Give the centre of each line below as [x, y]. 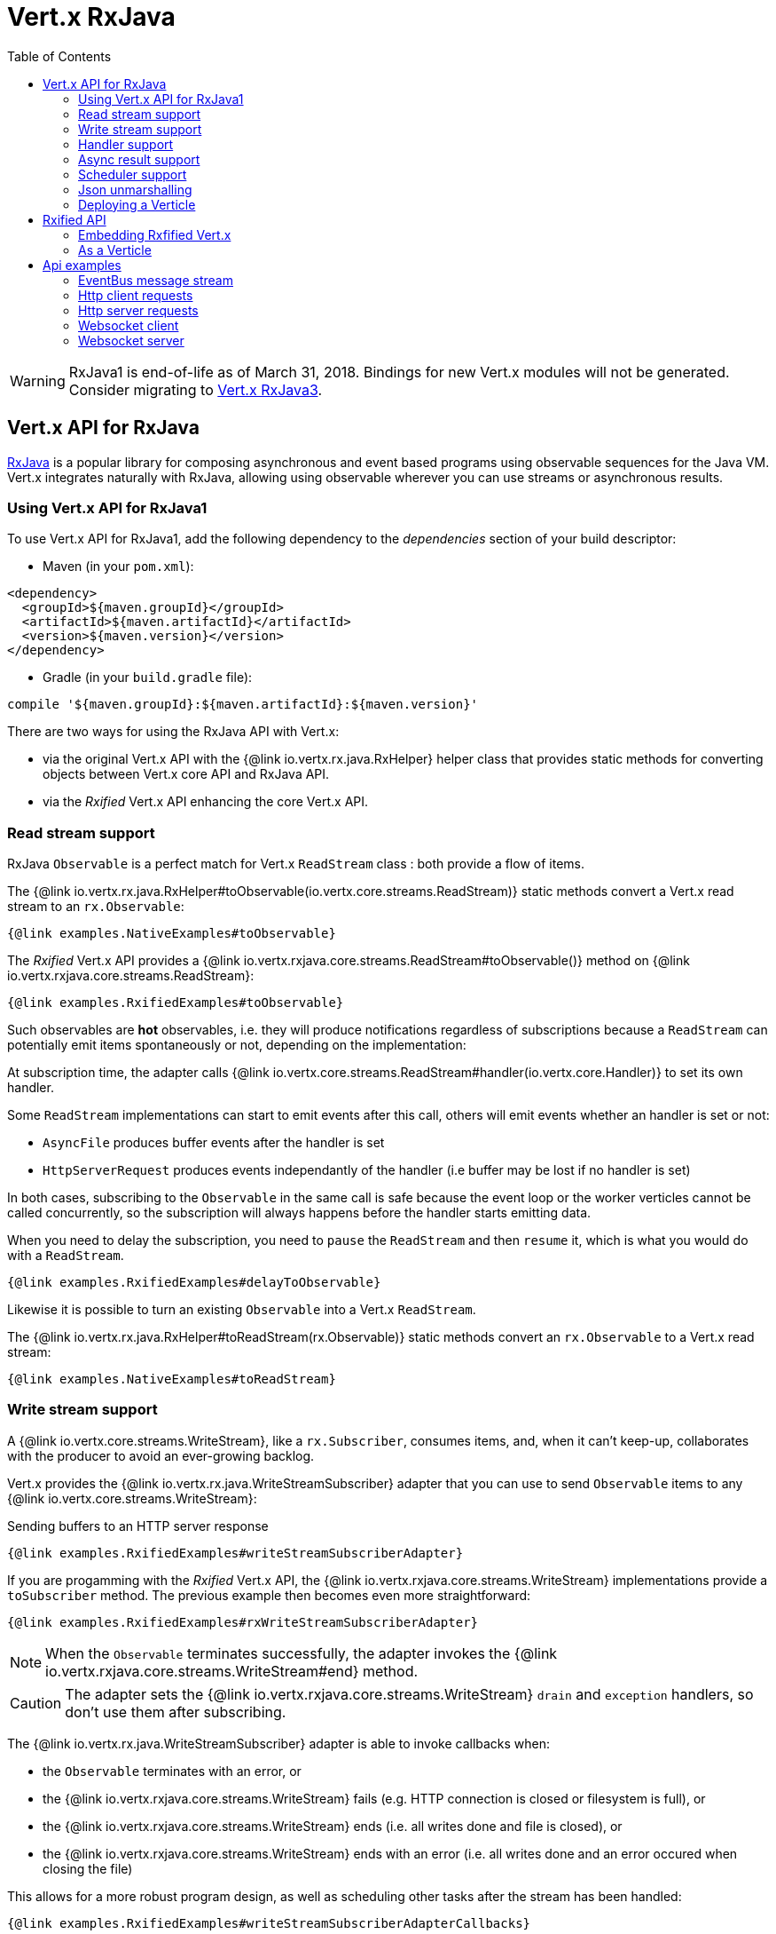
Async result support [139, 159]
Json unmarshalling [135, 189]
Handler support [126, 144]
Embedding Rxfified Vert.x [155, 234]
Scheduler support [133, 174]
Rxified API [74, 219]
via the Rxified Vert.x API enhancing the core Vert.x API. [206, 802]
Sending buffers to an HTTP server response [138, 1526]
